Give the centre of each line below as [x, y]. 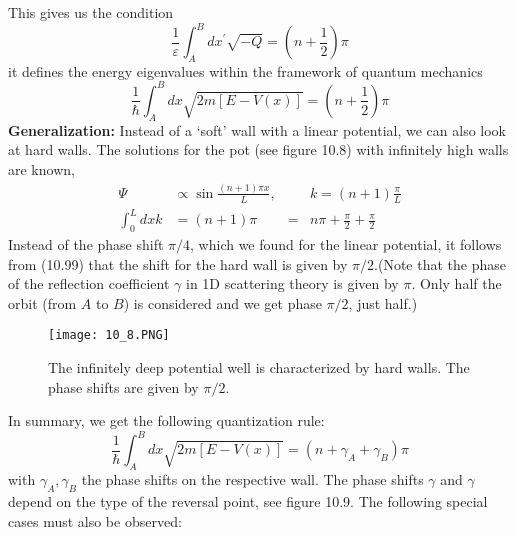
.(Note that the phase [440, 263]
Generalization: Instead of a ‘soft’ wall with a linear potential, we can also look [257, 129]
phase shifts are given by [123, 386]
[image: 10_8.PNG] [109, 335]
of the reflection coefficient [89, 283]
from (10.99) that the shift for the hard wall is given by [178, 263]
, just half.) [383, 302]
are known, [41, 168]
